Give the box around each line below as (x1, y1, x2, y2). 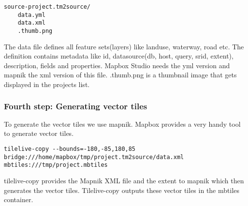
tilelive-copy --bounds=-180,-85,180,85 (4, 146, 136, 152)
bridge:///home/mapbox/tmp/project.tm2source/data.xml (4, 153, 184, 161)
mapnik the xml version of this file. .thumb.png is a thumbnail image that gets (4, 70, 237, 80)
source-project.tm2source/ (4, 3, 90, 10)
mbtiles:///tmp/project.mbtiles (4, 162, 108, 169)
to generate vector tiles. (4, 128, 74, 138)
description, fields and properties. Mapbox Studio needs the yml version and (4, 60, 230, 70)
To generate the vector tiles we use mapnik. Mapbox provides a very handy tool (4, 118, 241, 129)
